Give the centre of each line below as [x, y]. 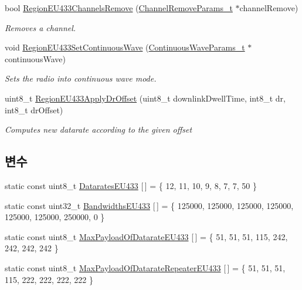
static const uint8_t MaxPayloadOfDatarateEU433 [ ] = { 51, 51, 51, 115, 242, [146, 236]
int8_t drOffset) [34, 109]
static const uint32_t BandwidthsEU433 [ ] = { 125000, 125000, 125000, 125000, [149, 205]
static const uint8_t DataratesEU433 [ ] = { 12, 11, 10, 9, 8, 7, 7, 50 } [131, 185]
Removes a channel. [40, 27]
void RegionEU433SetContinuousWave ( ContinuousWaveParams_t [125, 47]
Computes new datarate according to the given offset [99, 129]
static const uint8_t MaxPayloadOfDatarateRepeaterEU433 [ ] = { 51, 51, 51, [145, 267]
